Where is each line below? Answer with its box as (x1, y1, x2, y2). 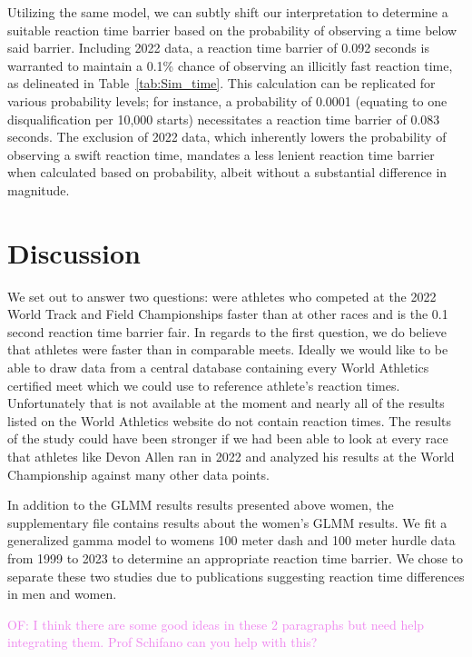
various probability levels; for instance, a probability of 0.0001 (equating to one (7, 91, 447, 110)
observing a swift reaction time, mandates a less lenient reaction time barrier (7, 144, 435, 164)
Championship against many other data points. (7, 464, 270, 483)
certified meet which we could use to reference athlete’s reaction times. (7, 375, 400, 394)
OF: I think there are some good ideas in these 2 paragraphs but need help (7, 614, 425, 633)
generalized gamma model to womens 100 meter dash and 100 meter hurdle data (7, 531, 456, 550)
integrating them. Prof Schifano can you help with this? (7, 632, 318, 652)
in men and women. (7, 584, 117, 603)
